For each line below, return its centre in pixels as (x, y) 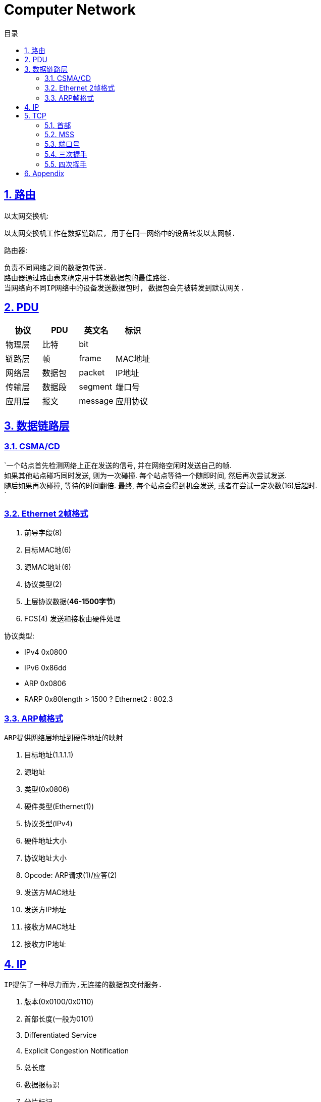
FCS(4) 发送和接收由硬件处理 (72, 619)
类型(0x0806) (47, 789)
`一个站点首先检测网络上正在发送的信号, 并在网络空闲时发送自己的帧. (118, 465)
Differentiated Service (61, 1035)
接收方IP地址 (45, 944)
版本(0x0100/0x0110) (59, 1002)
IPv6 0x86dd (46, 668)
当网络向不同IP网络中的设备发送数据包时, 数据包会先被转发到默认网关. (124, 288)
